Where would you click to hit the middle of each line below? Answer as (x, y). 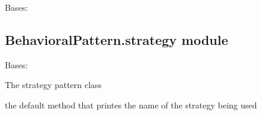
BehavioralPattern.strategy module (117, 39)
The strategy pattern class (53, 85)
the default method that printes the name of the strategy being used (131, 105)
